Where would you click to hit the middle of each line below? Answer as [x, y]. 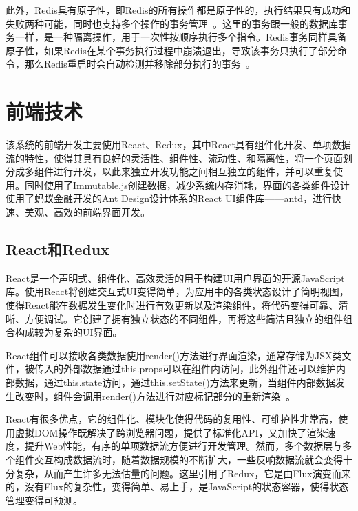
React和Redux [57, 249]
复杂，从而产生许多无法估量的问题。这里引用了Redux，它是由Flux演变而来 [183, 473]
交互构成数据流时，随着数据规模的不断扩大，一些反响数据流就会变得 [188, 459]
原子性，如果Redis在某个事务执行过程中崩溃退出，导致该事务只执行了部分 [171, 50]
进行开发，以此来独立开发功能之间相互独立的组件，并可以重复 [193, 171]
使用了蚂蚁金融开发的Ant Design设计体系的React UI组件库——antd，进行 [169, 198]
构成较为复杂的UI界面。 [69, 332]
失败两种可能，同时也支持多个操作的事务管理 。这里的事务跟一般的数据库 [172, 23]
